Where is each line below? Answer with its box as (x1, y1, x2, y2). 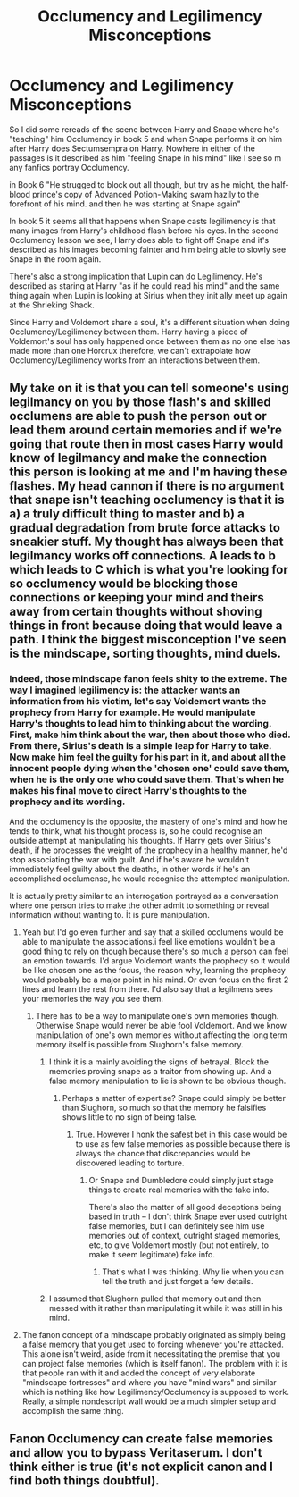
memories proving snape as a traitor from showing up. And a (48, 1065, 272, 1076)
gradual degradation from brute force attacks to (9, 520, 281, 535)
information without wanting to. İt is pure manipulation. (9, 909, 210, 920)
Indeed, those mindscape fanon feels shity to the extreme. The (9, 673, 287, 685)
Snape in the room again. (9, 253, 102, 265)
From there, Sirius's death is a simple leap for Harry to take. (9, 740, 272, 753)
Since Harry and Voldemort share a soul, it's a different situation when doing (9, 316, 290, 327)
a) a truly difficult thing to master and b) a (9, 507, 245, 522)
